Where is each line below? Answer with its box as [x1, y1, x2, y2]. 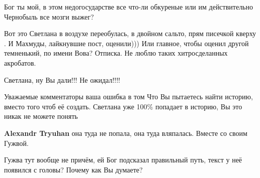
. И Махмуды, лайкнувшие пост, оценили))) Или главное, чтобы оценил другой [4, 38, 249, 48]
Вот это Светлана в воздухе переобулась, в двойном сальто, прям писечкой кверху [4, 28, 256, 39]
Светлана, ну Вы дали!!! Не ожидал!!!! [4, 74, 120, 85]
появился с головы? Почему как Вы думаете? [4, 164, 143, 174]
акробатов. [4, 57, 36, 68]
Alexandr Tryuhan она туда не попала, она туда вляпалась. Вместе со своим [4, 127, 247, 138]
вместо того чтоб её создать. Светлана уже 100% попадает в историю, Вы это [4, 101, 242, 111]
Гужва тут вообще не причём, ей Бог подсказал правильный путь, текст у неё [4, 154, 242, 165]
